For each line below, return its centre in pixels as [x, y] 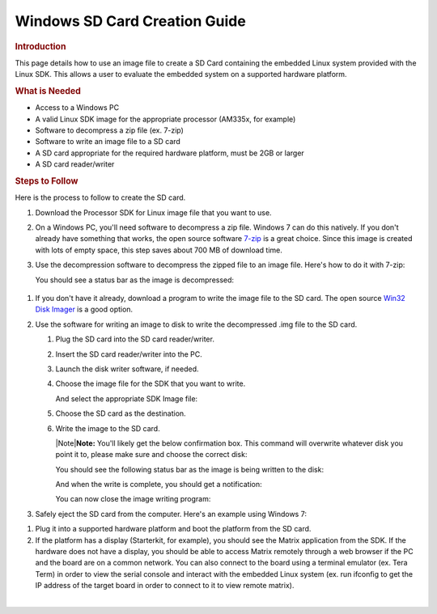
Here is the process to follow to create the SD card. [100, 197]
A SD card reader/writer [75, 164]
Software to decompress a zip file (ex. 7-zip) [109, 130]
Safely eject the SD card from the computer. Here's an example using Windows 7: [171, 514]
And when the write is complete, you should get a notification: [159, 485]
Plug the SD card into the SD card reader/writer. [135, 339]
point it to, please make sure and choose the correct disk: [151, 455]
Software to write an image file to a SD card [108, 142]
